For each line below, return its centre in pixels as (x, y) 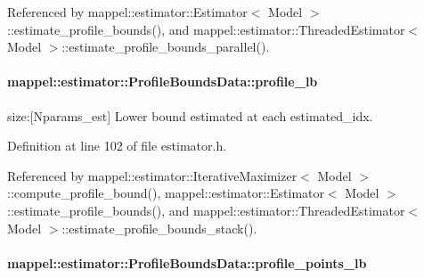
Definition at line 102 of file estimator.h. (117, 146)
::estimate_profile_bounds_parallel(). (166, 47)
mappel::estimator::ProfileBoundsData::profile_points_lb (187, 262)
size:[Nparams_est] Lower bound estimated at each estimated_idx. (190, 115)
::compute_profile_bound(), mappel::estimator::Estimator (166, 193)
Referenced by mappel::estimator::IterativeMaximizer (152, 175)
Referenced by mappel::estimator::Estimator (127, 12)
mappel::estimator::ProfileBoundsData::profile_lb (163, 82)
